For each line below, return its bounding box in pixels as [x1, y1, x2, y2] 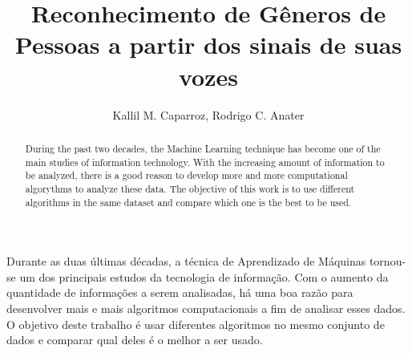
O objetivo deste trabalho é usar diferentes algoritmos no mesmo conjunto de [6, 315, 385, 332]
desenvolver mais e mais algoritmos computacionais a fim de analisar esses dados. [6, 299, 406, 316]
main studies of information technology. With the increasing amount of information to [25, 155, 385, 168]
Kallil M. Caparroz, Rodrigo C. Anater [112, 106, 305, 123]
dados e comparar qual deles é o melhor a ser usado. [6, 331, 263, 348]
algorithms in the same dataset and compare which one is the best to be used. [25, 195, 352, 209]
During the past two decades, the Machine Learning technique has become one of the [25, 141, 381, 155]
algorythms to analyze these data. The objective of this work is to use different [25, 181, 355, 195]
